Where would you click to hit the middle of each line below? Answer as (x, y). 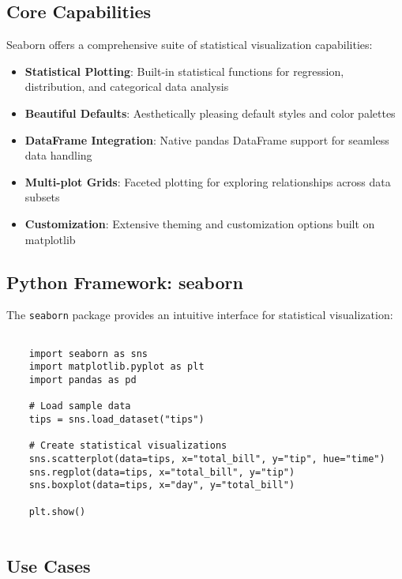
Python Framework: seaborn (125, 282)
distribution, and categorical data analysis (127, 86)
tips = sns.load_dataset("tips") (116, 419)
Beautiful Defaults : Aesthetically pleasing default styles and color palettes (210, 113)
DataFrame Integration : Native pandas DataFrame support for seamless (207, 139)
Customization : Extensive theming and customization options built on (200, 223)
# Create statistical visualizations (128, 446)
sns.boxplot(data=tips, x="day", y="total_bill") (162, 485)
